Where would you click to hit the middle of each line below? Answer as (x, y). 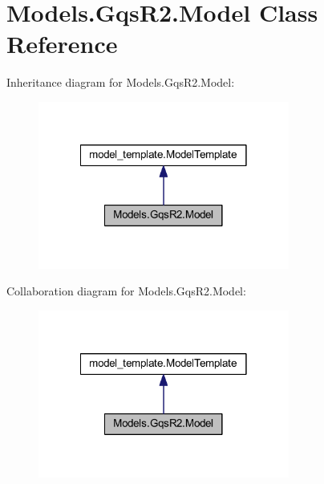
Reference (62, 44)
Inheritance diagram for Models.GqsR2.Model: (121, 82)
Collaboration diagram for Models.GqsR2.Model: (126, 291)
